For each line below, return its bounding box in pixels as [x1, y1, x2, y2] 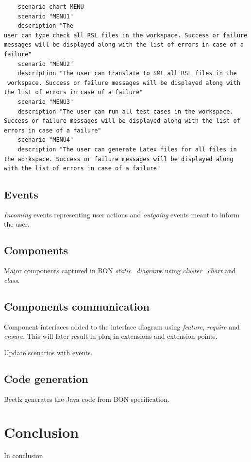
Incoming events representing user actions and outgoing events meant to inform [4, 209, 240, 219]
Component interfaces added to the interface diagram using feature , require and [4, 321, 240, 331]
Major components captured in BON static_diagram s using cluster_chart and [4, 265, 236, 276]
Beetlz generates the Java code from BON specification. [4, 394, 169, 404]
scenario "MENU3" [17, 98, 74, 105]
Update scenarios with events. [4, 347, 93, 357]
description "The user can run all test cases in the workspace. [17, 108, 234, 115]
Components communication [4, 298, 150, 313]
